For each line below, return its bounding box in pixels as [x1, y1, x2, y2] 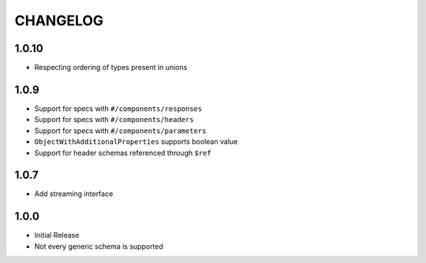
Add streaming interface [34, 189, 114, 198]
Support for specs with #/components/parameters [34, 126, 207, 135]
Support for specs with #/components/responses [34, 103, 203, 113]
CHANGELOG [14, 12, 104, 29]
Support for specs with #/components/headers [34, 115, 194, 124]
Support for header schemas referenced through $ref [34, 148, 212, 157]
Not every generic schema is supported [34, 241, 163, 251]
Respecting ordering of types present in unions [34, 63, 188, 72]
